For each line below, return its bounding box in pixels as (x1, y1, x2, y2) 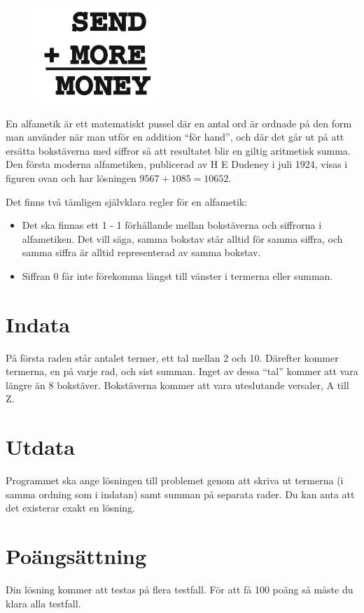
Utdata (6, 432, 76, 461)
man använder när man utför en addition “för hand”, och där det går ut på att (6, 129, 344, 144)
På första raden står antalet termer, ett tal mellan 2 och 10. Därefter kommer (6, 350, 339, 365)
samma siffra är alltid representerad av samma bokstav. (22, 245, 261, 260)
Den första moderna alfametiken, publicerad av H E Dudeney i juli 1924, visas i (6, 157, 348, 171)
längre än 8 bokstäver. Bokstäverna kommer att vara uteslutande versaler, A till (6, 377, 349, 392)
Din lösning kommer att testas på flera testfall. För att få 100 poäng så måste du (6, 582, 353, 597)
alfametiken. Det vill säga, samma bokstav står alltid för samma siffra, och (22, 231, 343, 246)
